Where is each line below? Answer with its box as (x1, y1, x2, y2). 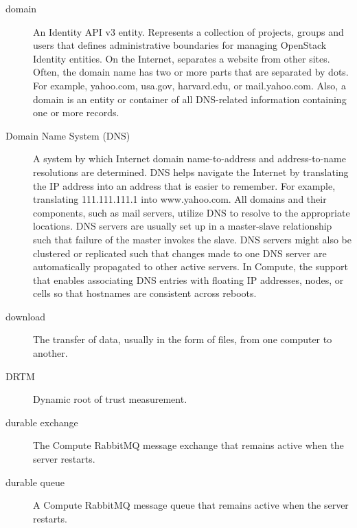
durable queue (5, 474, 65, 489)
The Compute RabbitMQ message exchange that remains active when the (33, 438, 344, 452)
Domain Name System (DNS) (5, 128, 130, 142)
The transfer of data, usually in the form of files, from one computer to (33, 332, 332, 346)
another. (33, 346, 68, 360)
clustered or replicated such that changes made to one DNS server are (33, 245, 327, 260)
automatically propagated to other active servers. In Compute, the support (33, 259, 348, 274)
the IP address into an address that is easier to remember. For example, (33, 178, 336, 192)
